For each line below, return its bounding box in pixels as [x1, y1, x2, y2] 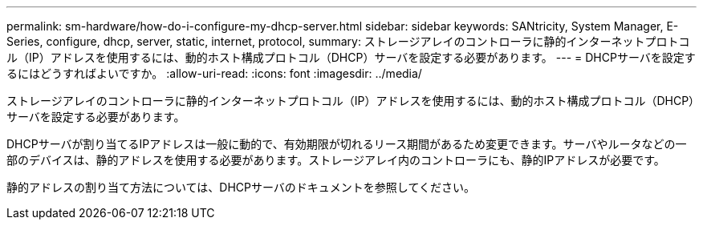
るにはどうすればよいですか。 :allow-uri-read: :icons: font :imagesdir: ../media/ [6, 67, 422, 80]
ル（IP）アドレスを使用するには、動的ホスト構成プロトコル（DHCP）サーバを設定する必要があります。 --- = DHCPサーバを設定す [6, 50, 696, 64]
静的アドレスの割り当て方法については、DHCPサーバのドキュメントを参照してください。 [6, 180, 475, 194]
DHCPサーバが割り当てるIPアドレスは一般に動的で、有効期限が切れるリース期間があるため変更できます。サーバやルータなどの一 [6, 137, 687, 151]
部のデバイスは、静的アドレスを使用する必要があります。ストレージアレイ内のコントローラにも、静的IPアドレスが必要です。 [6, 153, 665, 167]
